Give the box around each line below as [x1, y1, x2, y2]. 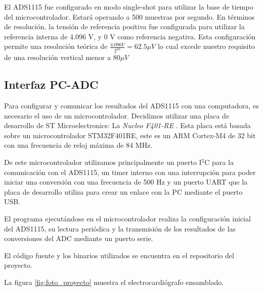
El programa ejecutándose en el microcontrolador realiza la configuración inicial [4, 213, 251, 223]
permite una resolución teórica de [4, 41, 108, 51]
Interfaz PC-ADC [4, 77, 99, 92]
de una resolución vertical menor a [4, 52, 111, 63]
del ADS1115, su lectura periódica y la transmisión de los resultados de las [4, 223, 236, 234]
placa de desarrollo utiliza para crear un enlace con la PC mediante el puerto [4, 186, 243, 197]
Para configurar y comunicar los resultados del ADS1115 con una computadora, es [4, 100, 259, 111]
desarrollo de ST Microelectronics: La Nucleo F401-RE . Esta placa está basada [4, 120, 251, 131]
